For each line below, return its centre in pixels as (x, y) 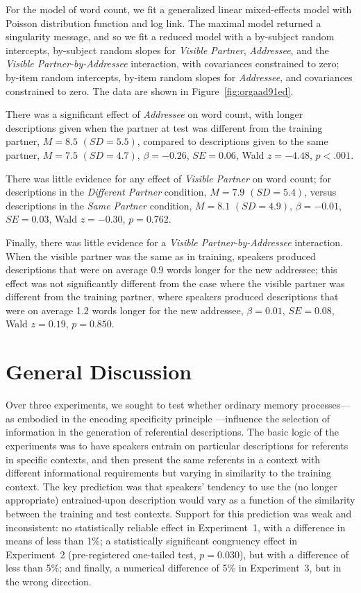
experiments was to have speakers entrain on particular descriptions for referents (177, 445)
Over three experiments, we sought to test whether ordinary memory (152, 405)
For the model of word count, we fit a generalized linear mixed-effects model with (179, 9)
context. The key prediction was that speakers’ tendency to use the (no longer (171, 486)
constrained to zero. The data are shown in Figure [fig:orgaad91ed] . (150, 91)
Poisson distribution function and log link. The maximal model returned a (163, 23)
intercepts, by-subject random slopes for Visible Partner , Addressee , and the (167, 50)
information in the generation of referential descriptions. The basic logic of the (172, 432)
